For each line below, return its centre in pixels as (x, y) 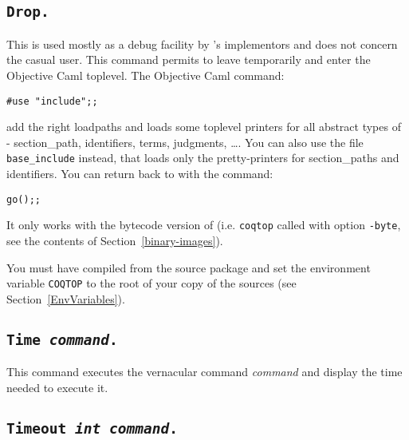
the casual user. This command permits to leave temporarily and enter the (189, 59)
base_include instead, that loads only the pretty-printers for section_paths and (203, 158)
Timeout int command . (92, 428)
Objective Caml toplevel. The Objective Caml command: (146, 75)
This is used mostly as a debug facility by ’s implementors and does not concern (202, 44)
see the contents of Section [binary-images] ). (115, 240)
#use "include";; (52, 101)
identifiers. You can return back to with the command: (140, 174)
